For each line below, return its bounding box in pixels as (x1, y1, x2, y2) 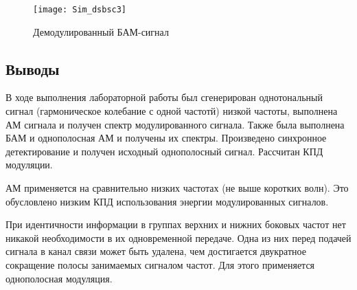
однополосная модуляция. (5, 271, 113, 285)
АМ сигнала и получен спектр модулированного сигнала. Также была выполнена (5, 117, 345, 131)
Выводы (5, 58, 60, 79)
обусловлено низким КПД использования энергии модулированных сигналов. (5, 194, 329, 208)
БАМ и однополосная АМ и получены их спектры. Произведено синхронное (5, 131, 327, 145)
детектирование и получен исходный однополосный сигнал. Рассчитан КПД (5, 144, 323, 158)
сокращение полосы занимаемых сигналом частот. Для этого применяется (5, 257, 315, 271)
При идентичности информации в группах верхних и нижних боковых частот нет (5, 217, 346, 232)
